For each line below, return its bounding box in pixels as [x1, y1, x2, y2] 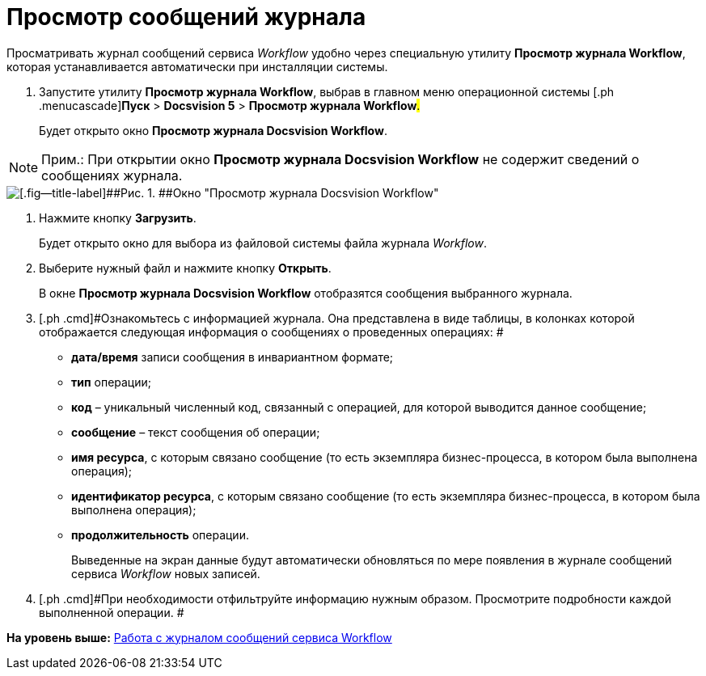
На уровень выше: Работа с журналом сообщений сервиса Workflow [6, 630, 392, 644]
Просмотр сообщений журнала [6, 3, 366, 31]
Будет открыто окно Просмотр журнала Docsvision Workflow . [39, 123, 387, 137]
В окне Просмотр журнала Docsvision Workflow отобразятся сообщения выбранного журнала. [39, 285, 573, 300]
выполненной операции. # [39, 605, 184, 619]
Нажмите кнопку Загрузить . [39, 210, 197, 225]
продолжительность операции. [71, 527, 249, 542]
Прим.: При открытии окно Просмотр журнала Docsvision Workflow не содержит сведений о [41, 150, 640, 167]
